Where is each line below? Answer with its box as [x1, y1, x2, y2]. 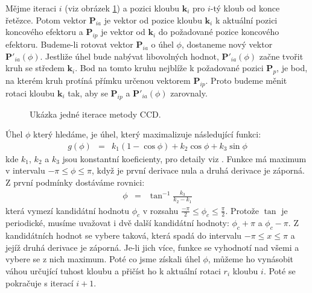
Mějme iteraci [5, 2, 57, 14]
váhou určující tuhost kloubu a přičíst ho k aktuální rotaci [5, 264, 221, 277]
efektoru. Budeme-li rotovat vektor [5, 37, 133, 50]
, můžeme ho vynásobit [208, 253, 294, 265]
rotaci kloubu [5, 86, 55, 99]
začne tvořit [259, 49, 304, 62]
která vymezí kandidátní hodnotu [5, 204, 130, 216]
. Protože [225, 204, 259, 216]
